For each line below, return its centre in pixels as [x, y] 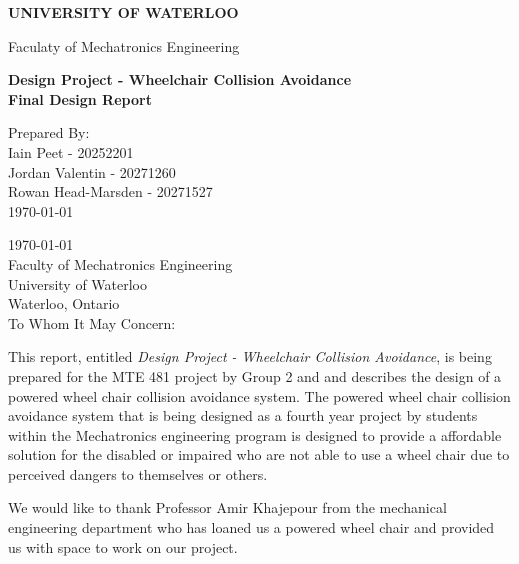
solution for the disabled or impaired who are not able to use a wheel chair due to [259, 454]
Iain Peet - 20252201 [71, 151]
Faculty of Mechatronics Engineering [120, 263]
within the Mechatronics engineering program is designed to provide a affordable [255, 434]
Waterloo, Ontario [64, 303]
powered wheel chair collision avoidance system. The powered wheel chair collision [259, 395]
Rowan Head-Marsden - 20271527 [110, 191]
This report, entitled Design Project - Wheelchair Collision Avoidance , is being [250, 356]
